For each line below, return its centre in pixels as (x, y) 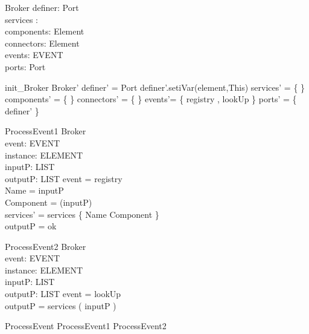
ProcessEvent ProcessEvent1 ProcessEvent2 (86, 326)
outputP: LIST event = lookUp (63, 294)
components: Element (45, 31)
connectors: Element (42, 43)
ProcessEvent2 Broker (46, 246)
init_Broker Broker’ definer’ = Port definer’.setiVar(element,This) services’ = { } (155, 87)
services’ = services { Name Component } (82, 214)
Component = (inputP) (49, 202)
